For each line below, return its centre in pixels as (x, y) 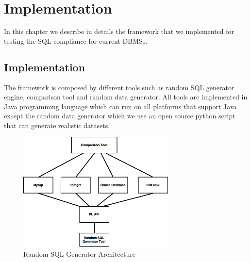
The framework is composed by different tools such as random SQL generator (119, 87)
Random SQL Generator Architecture (79, 254)
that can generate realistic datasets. (57, 125)
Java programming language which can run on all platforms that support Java (120, 106)
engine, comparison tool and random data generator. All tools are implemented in (126, 97)
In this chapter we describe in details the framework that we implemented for (119, 31)
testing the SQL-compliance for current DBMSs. (76, 41)
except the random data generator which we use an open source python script (120, 116)
